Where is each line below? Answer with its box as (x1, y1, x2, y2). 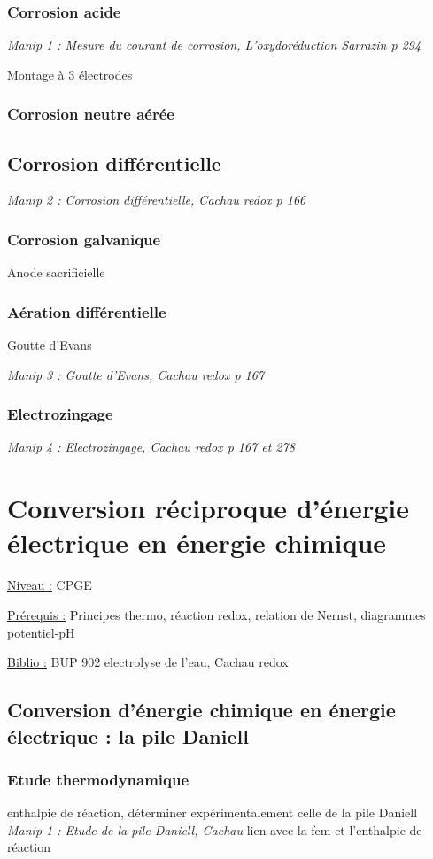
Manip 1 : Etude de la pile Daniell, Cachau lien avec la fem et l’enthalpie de (7, 820, 422, 839)
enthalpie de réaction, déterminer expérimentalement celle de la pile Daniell (7, 803, 418, 822)
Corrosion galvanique (7, 228, 161, 250)
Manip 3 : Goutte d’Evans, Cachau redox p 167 (7, 365, 265, 383)
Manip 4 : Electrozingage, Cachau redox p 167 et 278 (7, 437, 295, 456)
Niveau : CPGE (7, 576, 92, 594)
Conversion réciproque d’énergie (7, 490, 409, 526)
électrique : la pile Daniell (7, 722, 249, 749)
